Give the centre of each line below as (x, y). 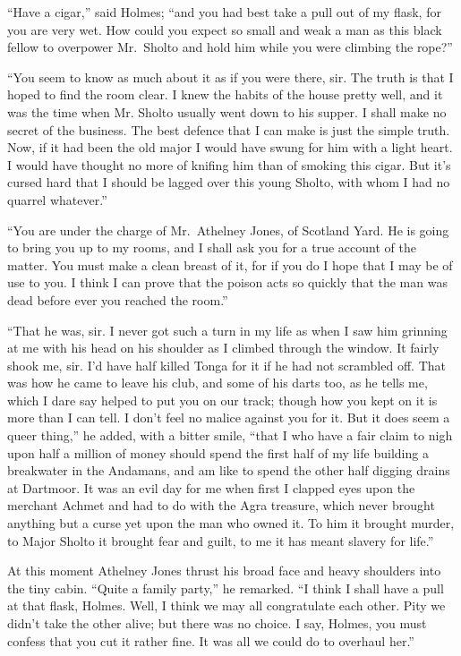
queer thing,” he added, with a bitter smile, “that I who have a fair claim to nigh (230, 435)
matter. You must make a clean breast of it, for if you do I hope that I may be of (230, 264)
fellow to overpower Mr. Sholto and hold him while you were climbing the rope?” (230, 47)
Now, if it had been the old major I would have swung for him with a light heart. (230, 147)
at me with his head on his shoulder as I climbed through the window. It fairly (223, 348)
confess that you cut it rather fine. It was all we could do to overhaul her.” (211, 640)
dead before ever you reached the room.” (118, 299)
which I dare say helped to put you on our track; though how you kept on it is (222, 400)
